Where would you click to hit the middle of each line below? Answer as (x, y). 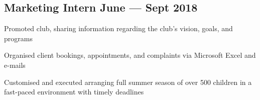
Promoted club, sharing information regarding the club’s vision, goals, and (118, 28)
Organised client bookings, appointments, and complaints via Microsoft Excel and (130, 55)
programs (18, 38)
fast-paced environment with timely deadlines (74, 92)
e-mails (15, 65)
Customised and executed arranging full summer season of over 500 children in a (128, 82)
